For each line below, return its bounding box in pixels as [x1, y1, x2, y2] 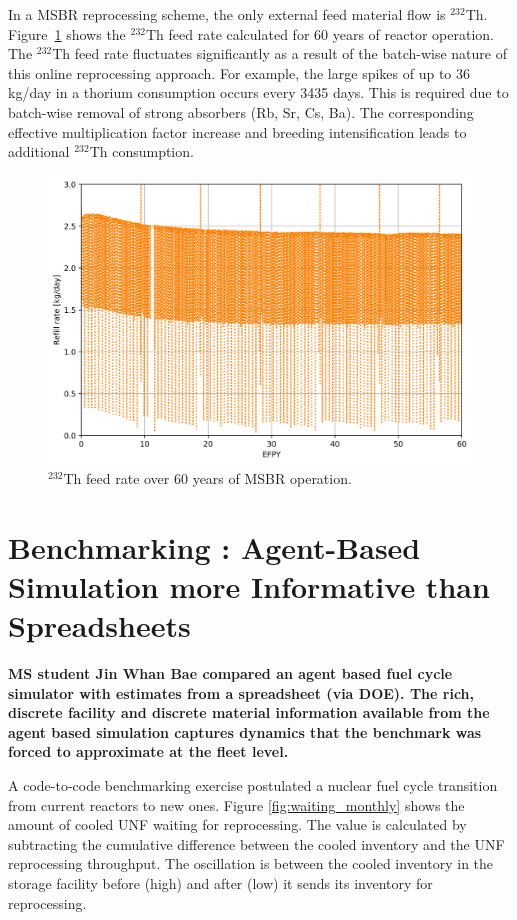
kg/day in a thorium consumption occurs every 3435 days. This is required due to [8, 82, 509, 103]
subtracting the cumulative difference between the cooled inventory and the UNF [8, 833, 505, 854]
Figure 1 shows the [8, 23, 126, 44]
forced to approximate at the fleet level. [8, 741, 289, 762]
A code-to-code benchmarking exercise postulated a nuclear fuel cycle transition [8, 775, 498, 795]
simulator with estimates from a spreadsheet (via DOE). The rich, [8, 682, 475, 703]
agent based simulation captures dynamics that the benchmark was [8, 721, 482, 742]
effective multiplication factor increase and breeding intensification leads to [8, 121, 467, 142]
